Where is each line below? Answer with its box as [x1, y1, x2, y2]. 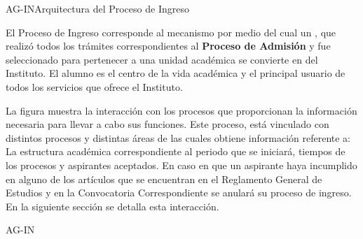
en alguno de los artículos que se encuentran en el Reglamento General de [6, 171, 322, 186]
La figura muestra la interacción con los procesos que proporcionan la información [6, 103, 357, 117]
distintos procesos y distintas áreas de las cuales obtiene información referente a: [6, 130, 351, 145]
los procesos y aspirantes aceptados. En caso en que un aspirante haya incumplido [6, 157, 357, 172]
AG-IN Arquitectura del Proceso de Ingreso [6, 1, 189, 15]
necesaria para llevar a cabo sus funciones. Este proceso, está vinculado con [6, 117, 329, 131]
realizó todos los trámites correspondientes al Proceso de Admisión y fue [6, 38, 331, 53]
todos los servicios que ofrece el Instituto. [6, 79, 183, 94]
